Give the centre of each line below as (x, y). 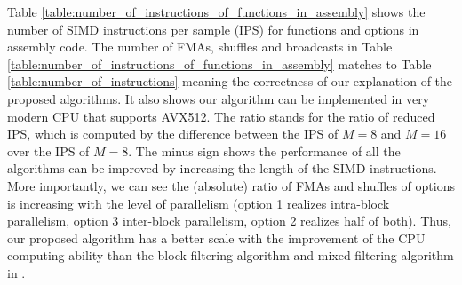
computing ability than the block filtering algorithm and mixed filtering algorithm (231, 255)
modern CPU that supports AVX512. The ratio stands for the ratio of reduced (221, 116)
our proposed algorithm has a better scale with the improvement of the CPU (216, 237)
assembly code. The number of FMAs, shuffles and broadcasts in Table (200, 47)
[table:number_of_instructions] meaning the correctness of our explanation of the (230, 81)
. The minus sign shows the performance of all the (264, 150)
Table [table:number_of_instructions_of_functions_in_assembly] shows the (216, 12)
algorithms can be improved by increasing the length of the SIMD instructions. (222, 168)
